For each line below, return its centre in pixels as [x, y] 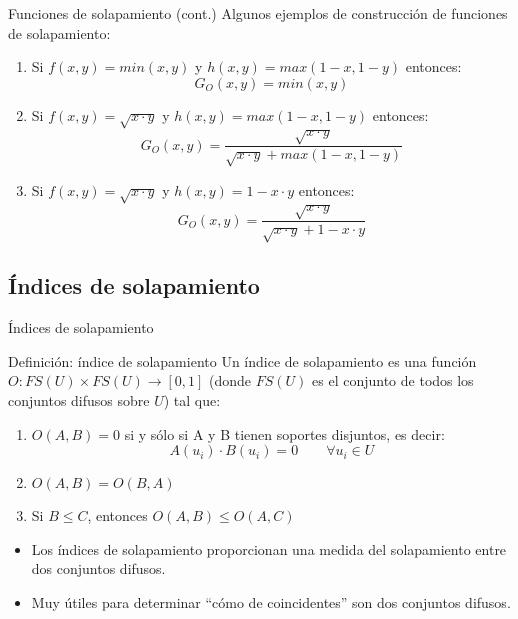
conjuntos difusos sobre [79, 399]
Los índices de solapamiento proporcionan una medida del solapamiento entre [269, 548]
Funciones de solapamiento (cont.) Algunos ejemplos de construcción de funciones [258, 13]
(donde [230, 380]
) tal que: [192, 399]
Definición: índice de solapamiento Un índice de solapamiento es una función [242, 360]
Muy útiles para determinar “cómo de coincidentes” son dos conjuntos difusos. [271, 601]
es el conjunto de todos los [393, 380]
